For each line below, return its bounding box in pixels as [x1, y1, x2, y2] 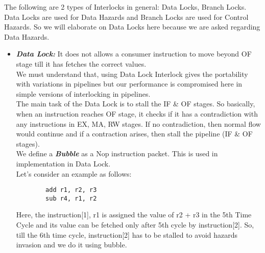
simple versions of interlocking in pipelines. [16, 88, 151, 99]
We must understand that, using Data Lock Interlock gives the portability [16, 68, 248, 79]
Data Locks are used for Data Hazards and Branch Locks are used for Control [4, 11, 249, 22]
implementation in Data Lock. [16, 158, 111, 168]
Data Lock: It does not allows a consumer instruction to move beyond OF [16, 48, 252, 59]
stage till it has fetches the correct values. [16, 58, 147, 69]
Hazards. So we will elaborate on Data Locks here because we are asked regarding [4, 21, 260, 32]
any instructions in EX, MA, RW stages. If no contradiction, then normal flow [16, 118, 261, 129]
